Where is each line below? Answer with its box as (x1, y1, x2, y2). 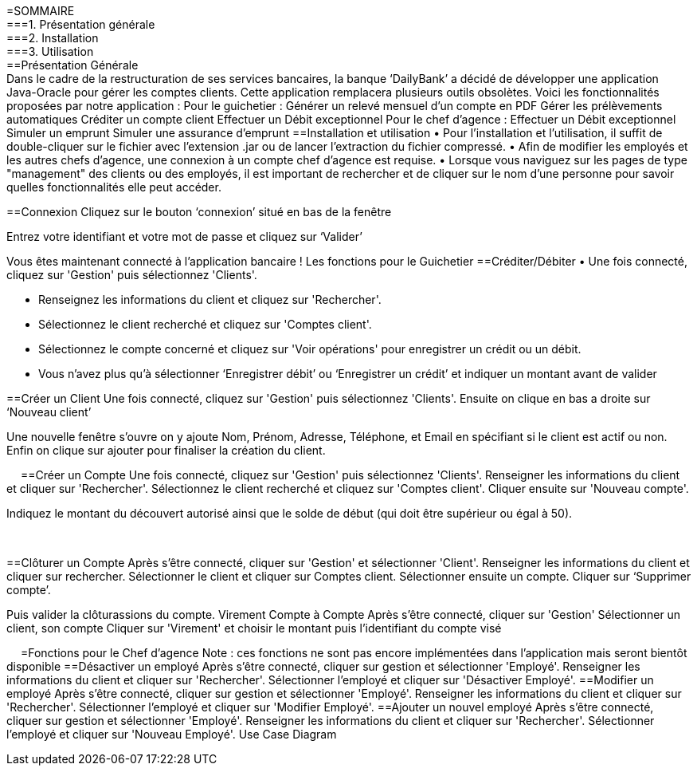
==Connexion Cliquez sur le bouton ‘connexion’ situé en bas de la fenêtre (6, 205, 392, 219)
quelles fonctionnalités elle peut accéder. (6, 180, 221, 194)
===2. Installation (6, 31, 99, 45)
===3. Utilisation (6, 45, 94, 58)
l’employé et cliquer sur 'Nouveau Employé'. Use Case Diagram (6, 727, 337, 741)
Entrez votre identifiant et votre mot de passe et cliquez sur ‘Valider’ (6, 230, 362, 243)
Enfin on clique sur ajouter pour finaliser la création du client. (6, 443, 326, 457)
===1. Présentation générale (6, 18, 155, 31)
